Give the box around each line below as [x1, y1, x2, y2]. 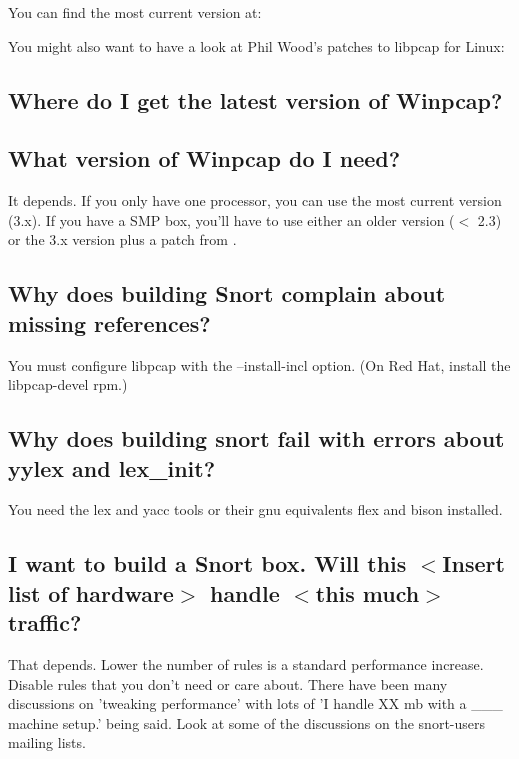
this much [315, 577, 420, 608]
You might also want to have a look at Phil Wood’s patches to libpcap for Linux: [8, 35, 505, 56]
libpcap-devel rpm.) [8, 374, 128, 395]
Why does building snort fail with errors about [8, 423, 505, 454]
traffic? [8, 607, 82, 638]
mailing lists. [8, 732, 86, 753]
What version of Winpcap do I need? [8, 143, 401, 174]
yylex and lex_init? [8, 452, 216, 483]
